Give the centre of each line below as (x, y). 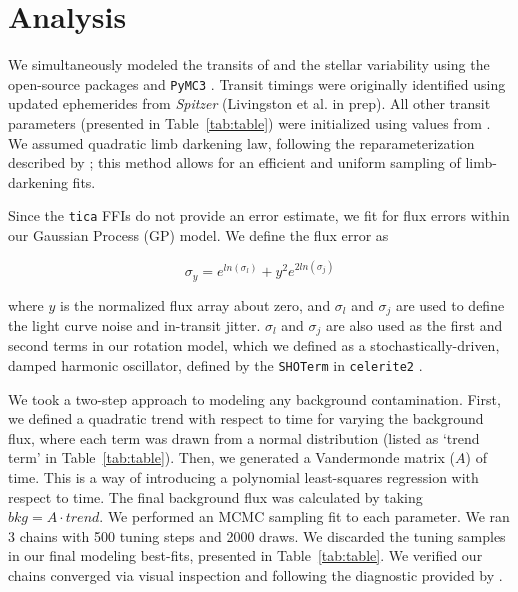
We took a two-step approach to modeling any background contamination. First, (254, 398)
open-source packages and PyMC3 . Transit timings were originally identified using (257, 83)
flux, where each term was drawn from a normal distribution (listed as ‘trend (244, 437)
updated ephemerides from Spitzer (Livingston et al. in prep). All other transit (249, 103)
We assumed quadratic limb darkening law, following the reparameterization (241, 142)
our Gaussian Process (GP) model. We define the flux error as (198, 235)
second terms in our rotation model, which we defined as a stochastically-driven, (254, 345)
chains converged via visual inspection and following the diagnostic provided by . (255, 575)
